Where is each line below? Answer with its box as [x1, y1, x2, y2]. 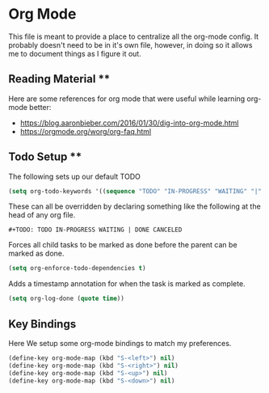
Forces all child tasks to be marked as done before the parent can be [8, 240, 237, 250]
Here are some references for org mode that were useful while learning [8, 94, 246, 104]
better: [29, 102, 52, 112]
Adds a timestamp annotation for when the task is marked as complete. [8, 279, 246, 289]
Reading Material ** [8, 72, 111, 86]
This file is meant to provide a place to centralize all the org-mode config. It [8, 32, 259, 41]
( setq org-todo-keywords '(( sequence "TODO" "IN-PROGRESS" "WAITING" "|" [8, 187, 263, 195]
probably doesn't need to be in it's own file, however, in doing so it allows [8, 40, 253, 49]
